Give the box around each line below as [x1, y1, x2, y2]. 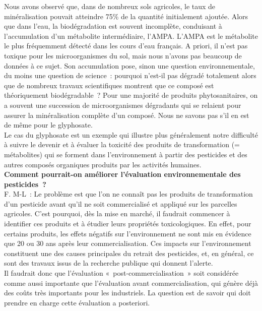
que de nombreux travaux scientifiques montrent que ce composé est [4, 80, 214, 90]
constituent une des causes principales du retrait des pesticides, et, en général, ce [4, 247, 254, 258]
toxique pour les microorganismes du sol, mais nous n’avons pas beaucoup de [4, 50, 242, 60]
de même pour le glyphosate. [4, 119, 93, 130]
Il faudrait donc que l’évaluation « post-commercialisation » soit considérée [4, 268, 239, 278]
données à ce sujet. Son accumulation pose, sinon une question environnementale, [4, 60, 255, 71]
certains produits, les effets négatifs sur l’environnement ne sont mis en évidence [4, 228, 251, 238]
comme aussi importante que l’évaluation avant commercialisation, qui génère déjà [4, 277, 258, 288]
